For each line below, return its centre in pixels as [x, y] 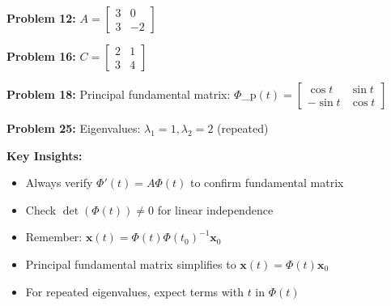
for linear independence [215, 209]
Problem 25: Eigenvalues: [74, 128]
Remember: [54, 237]
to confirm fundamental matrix [267, 183]
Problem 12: [41, 18]
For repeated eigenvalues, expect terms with [134, 291]
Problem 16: [41, 56]
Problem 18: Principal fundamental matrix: [119, 94]
